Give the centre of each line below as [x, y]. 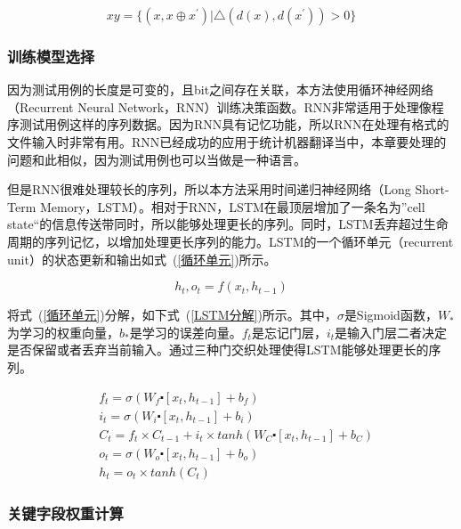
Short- [432, 189]
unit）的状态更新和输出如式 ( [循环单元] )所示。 [142, 259]
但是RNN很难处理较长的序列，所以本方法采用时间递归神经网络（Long [209, 189]
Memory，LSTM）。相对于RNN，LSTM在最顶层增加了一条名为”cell [232, 206]
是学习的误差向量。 [186, 332]
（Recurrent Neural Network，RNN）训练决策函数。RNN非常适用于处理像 [219, 106]
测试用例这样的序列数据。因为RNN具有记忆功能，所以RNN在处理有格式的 [234, 124]
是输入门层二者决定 [391, 332]
